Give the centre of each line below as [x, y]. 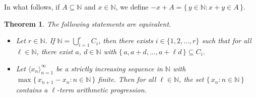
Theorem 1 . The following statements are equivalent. [88, 23]
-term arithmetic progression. [102, 89]
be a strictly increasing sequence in [109, 68]
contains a [32, 89]
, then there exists [126, 40]
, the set [191, 79]
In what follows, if [32, 7]
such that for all [227, 40]
